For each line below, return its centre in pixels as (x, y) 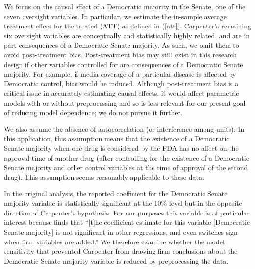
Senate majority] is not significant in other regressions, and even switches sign (121, 232)
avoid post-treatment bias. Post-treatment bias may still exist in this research (120, 54)
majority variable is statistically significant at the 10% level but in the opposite (123, 203)
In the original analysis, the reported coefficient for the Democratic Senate (116, 193)
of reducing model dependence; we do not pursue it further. (93, 112)
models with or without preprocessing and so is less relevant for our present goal (125, 102)
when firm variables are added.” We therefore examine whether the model (114, 241)
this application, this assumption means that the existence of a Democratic (117, 138)
